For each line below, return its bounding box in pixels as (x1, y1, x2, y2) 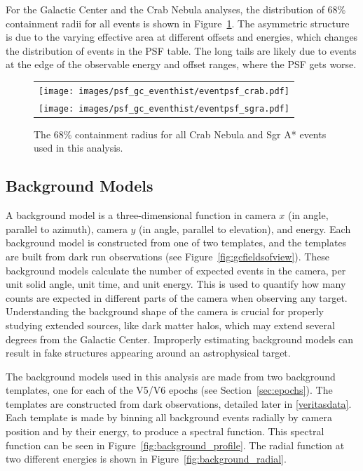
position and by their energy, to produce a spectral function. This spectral (6, 424, 324, 439)
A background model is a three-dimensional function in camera (6, 208, 276, 223)
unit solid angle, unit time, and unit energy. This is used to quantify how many (6, 277, 346, 291)
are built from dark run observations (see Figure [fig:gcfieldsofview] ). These (6, 248, 330, 263)
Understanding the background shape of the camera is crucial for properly (6, 304, 324, 319)
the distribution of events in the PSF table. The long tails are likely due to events (6, 43, 357, 58)
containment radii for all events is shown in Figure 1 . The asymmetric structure (6, 15, 350, 30)
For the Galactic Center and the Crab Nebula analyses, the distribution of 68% (6, 2, 346, 16)
